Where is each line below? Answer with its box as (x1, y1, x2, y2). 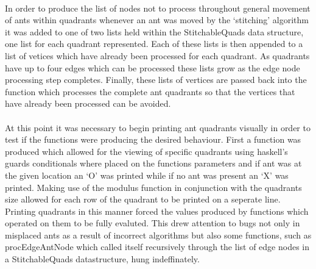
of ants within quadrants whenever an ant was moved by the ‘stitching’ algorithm (5, 13, 309, 26)
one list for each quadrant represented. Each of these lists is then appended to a (5, 37, 303, 50)
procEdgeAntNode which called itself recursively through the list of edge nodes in (5, 240, 310, 253)
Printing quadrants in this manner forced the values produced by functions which (5, 204, 309, 217)
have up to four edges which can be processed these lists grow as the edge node (5, 61, 300, 74)
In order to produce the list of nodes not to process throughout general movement (5, 1, 311, 14)
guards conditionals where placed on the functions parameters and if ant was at (5, 157, 302, 170)
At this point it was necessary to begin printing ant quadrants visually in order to (5, 121, 311, 134)
